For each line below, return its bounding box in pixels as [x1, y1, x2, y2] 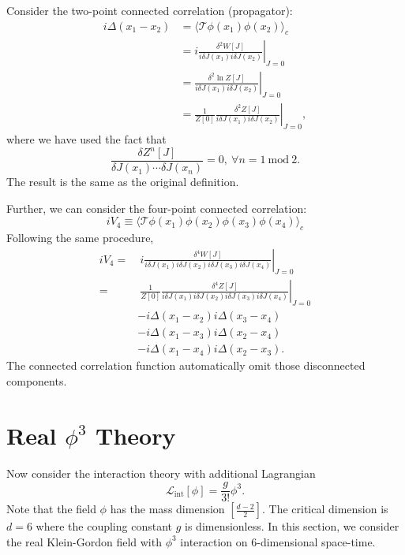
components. [6, 372, 67, 389]
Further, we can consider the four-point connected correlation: [6, 199, 307, 216]
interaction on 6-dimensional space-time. [180, 533, 376, 549]
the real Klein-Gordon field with [6, 533, 162, 549]
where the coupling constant [36, 518, 172, 535]
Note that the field [6, 501, 96, 517]
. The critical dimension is [261, 501, 388, 517]
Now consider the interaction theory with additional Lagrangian [6, 464, 316, 481]
